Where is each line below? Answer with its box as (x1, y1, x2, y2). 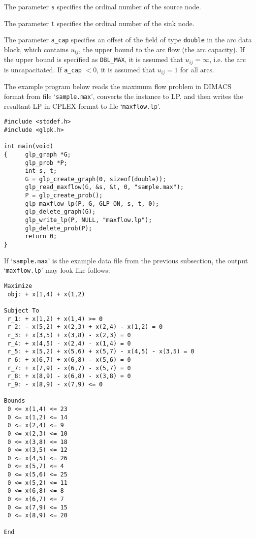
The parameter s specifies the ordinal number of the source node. (4, 1, 201, 11)
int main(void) (4, 143, 54, 150)
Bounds (4, 397, 25, 405)
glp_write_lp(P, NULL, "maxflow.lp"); (25, 217, 152, 224)
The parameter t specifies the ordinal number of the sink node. (4, 18, 194, 28)
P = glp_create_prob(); (25, 192, 103, 199)
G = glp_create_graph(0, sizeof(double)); (25, 175, 166, 183)
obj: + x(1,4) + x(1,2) (7, 290, 85, 298)
